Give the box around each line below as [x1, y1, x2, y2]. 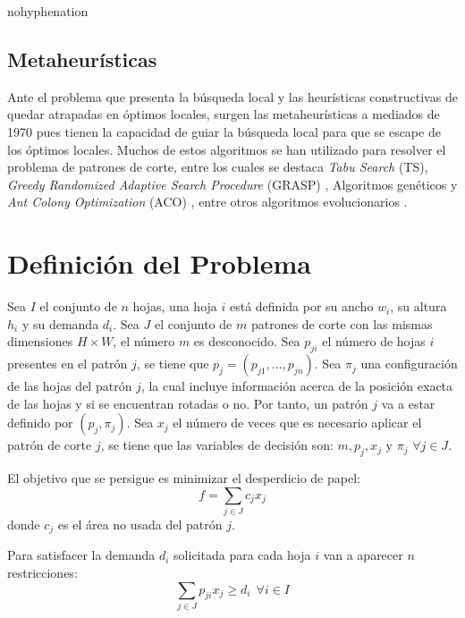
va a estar [381, 394, 435, 412]
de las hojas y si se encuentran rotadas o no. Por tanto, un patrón [7, 394, 368, 412]
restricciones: [7, 563, 78, 582]
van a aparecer [323, 546, 403, 564]
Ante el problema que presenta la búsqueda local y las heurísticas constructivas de [7, 87, 458, 106]
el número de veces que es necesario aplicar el [173, 413, 422, 432]
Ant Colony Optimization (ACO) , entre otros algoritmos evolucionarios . [7, 192, 408, 211]
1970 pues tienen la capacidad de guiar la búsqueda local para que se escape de [7, 122, 441, 140]
